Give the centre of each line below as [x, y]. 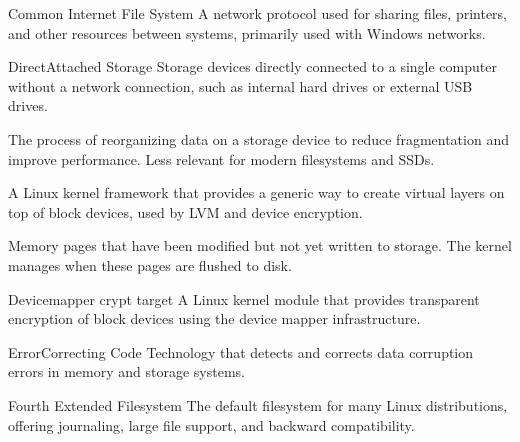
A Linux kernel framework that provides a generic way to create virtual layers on [256, 192]
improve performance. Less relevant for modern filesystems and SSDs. [221, 158]
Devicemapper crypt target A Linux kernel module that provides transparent [244, 298]
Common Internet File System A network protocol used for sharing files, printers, [258, 13]
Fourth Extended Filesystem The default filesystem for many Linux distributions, [258, 404]
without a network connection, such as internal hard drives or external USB [240, 85]
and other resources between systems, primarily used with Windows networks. [247, 32]
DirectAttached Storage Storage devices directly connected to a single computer [252, 66]
